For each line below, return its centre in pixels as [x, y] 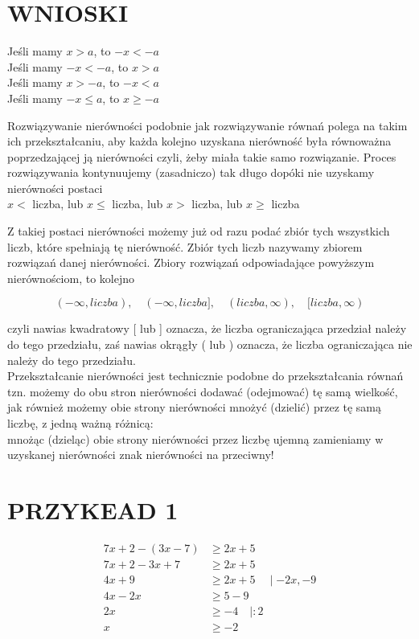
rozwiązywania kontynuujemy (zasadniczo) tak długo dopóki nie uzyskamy [191, 172]
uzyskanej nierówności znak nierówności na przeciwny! [141, 455]
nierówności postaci [55, 188]
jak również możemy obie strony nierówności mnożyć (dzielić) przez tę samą [195, 407]
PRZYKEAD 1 [93, 509]
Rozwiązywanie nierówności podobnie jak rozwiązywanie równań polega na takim [207, 125]
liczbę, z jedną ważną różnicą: [80, 423]
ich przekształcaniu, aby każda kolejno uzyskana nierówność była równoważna [199, 141]
